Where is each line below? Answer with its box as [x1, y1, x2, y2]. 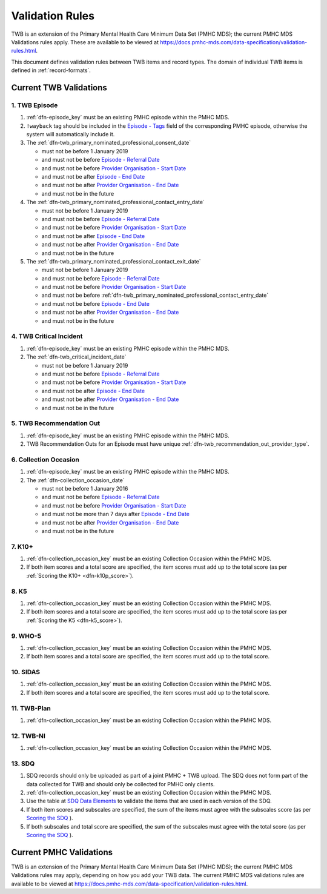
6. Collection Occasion [11, 455, 80, 463]
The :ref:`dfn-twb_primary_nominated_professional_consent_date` [26, 139, 191, 147]
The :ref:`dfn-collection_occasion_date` [26, 476, 125, 484]
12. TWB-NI [11, 732, 45, 740]
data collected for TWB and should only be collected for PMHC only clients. [26, 780, 215, 787]
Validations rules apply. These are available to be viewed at [11, 38, 159, 45]
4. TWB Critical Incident [11, 332, 83, 340]
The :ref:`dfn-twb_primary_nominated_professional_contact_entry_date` [26, 199, 205, 206]
